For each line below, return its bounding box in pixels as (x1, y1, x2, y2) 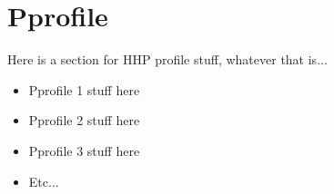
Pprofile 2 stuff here (28, 111, 140, 130)
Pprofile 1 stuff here (28, 80, 140, 99)
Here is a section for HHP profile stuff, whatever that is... (7, 50, 328, 69)
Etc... (28, 171, 59, 190)
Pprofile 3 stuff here (28, 141, 140, 160)
